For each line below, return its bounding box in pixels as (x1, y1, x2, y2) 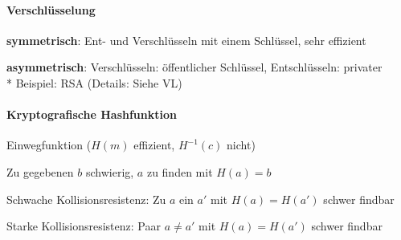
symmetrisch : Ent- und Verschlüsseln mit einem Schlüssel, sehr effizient (6, 31, 366, 48)
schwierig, (85, 163, 134, 180)
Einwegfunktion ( (6, 136, 92, 153)
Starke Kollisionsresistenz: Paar (6, 218, 161, 234)
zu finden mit (146, 163, 213, 180)
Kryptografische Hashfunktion (6, 106, 177, 123)
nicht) (227, 136, 256, 153)
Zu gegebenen (6, 163, 74, 180)
